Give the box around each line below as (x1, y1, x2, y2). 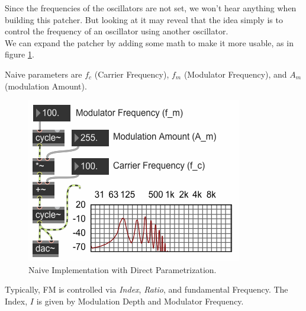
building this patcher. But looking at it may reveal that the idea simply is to (5, 13, 283, 25)
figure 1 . (5, 48, 34, 60)
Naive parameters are (5, 68, 82, 80)
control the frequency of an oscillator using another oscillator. (5, 25, 228, 37)
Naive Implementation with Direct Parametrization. (28, 263, 217, 275)
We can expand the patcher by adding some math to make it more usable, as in (5, 36, 294, 49)
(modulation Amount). (5, 79, 87, 92)
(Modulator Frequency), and (183, 68, 287, 80)
